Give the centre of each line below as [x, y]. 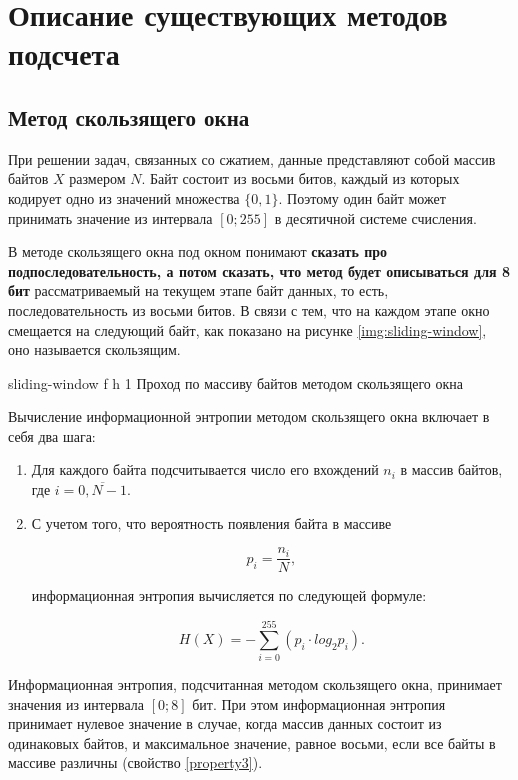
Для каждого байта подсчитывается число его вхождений [205, 469]
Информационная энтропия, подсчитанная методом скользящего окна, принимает [255, 684]
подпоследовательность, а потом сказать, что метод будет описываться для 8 [259, 270]
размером [97, 178]
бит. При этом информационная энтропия [319, 703]
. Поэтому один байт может [362, 197]
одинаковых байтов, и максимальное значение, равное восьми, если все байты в [252, 742]
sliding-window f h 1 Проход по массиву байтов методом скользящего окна [235, 382]
